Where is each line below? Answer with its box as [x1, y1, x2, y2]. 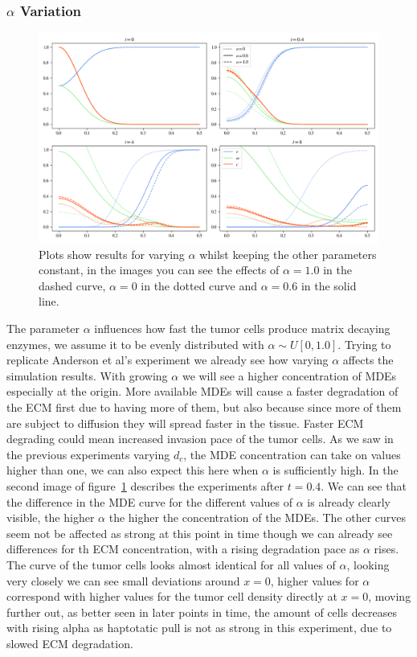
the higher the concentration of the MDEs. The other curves [108, 509, 407, 526]
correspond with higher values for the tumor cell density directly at [6, 588, 337, 605]
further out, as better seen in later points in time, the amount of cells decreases [6, 603, 397, 620]
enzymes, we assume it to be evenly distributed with [6, 335, 264, 352]
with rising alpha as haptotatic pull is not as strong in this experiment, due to [6, 619, 392, 636]
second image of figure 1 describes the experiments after [6, 477, 284, 494]
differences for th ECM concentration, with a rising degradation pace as [6, 540, 360, 557]
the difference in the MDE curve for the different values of [6, 493, 293, 510]
